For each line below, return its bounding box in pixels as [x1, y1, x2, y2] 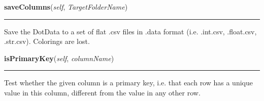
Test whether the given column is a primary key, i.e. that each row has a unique [4, 77, 253, 88]
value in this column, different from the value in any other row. [4, 87, 201, 97]
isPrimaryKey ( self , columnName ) [4, 53, 114, 63]
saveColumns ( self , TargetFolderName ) [4, 2, 128, 12]
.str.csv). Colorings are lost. [4, 36, 90, 46]
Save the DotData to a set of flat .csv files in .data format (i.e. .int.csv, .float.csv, [4, 26, 257, 36]
